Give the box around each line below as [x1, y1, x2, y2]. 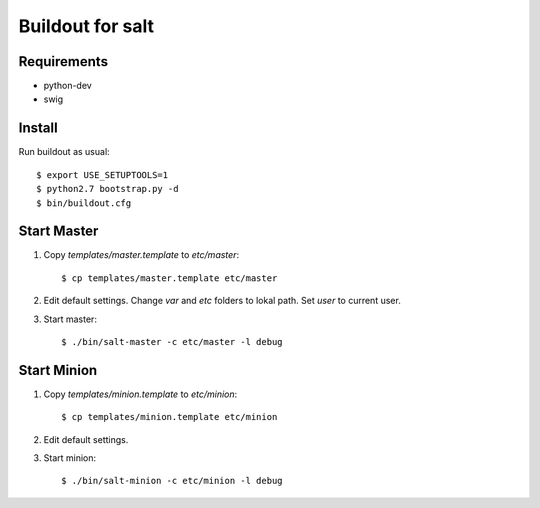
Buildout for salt [18, 15, 155, 37]
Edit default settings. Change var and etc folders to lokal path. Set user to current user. [43, 295, 402, 307]
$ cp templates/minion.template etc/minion [61, 411, 278, 423]
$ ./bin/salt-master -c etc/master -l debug [61, 336, 284, 347]
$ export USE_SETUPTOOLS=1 [36, 169, 169, 180]
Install [18, 120, 59, 137]
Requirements [18, 53, 109, 70]
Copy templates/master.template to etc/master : [43, 249, 240, 261]
